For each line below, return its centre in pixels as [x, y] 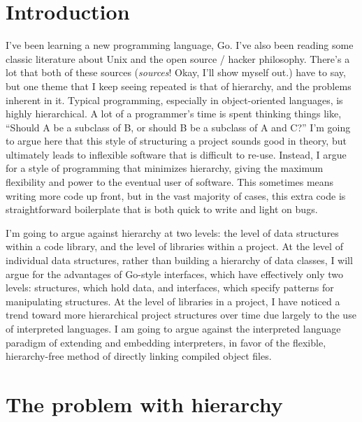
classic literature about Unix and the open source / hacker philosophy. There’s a [178, 58]
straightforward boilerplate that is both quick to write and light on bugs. [162, 209]
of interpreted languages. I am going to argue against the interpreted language [173, 328]
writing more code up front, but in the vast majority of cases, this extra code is [176, 195]
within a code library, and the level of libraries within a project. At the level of [174, 246]
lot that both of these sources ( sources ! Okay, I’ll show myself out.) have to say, [176, 72]
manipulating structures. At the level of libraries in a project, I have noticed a [173, 301]
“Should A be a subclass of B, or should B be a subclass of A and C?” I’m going [178, 127]
